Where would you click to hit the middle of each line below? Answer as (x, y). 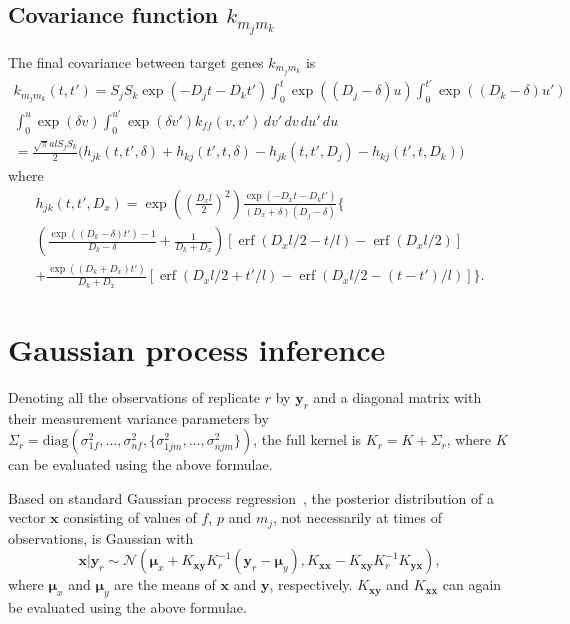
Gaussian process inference (197, 348)
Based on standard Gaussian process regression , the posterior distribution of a (251, 497)
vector (27, 517)
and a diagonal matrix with (397, 396)
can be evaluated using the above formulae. (140, 464)
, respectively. (311, 584)
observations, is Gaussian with (101, 537)
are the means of (165, 584)
